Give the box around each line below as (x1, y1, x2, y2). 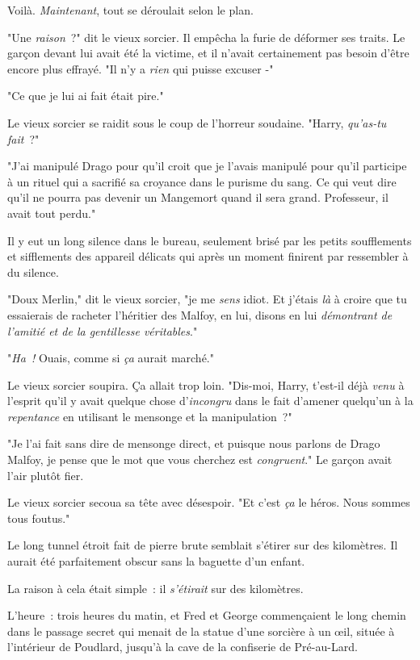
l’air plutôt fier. (7, 466, 84, 483)
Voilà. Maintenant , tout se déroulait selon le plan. (7, 2, 254, 18)
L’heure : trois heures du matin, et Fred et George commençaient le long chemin (7, 607, 406, 624)
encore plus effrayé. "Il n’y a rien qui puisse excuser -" (7, 60, 274, 77)
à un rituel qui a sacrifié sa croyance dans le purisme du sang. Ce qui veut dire (7, 173, 397, 190)
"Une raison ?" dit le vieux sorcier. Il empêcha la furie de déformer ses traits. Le (7, 28, 405, 45)
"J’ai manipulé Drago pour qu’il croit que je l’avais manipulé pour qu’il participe (7, 157, 407, 174)
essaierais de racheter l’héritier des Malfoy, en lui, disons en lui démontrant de (7, 306, 393, 323)
